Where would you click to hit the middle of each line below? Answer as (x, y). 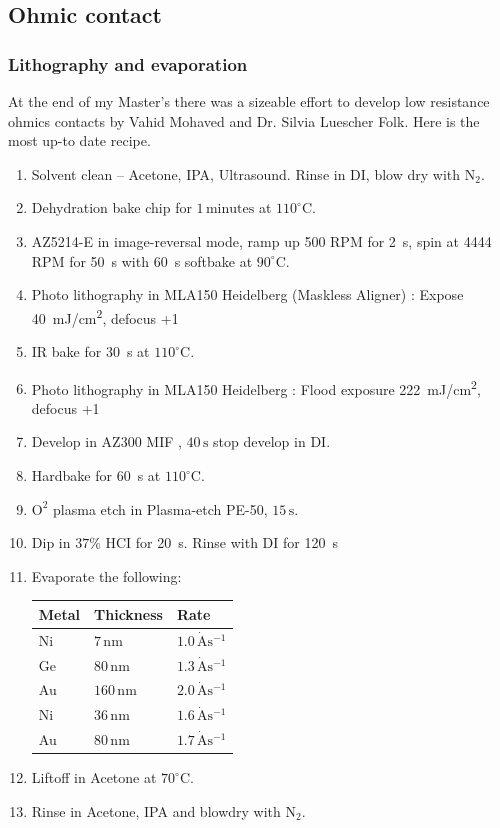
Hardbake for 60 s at (96, 475)
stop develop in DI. (272, 441)
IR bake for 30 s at (90, 351)
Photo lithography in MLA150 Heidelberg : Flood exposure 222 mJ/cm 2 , (256, 387)
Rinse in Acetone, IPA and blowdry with (156, 810)
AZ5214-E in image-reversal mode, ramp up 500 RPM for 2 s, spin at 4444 (261, 240)
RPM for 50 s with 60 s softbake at (142, 260)
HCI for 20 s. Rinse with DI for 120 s (221, 542)
